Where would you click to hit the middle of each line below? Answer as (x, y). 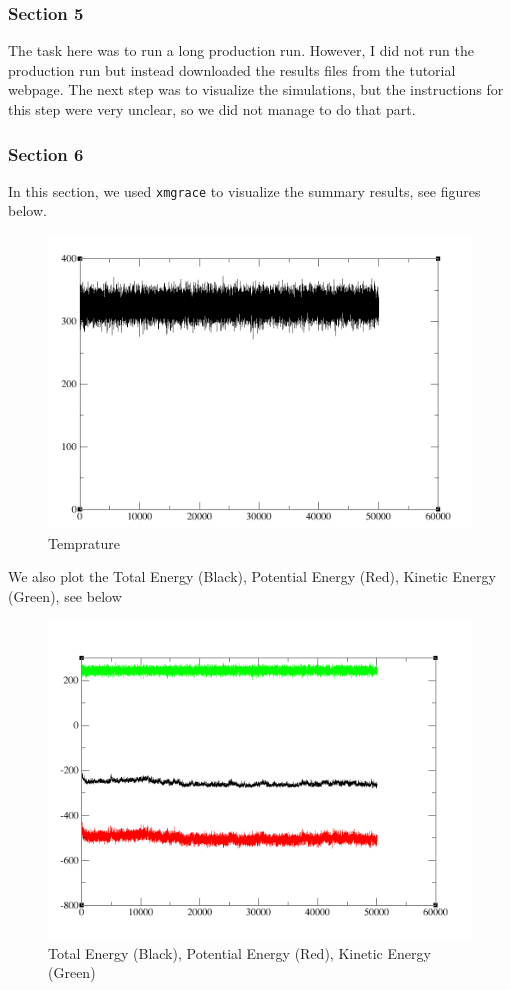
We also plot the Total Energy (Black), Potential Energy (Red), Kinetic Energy (252, 576)
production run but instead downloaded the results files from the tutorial (232, 69)
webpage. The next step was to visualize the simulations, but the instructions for (256, 89)
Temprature (84, 542)
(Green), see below (65, 595)
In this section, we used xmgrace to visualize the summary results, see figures (244, 190)
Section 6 (46, 153)
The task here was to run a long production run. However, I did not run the (241, 50)
